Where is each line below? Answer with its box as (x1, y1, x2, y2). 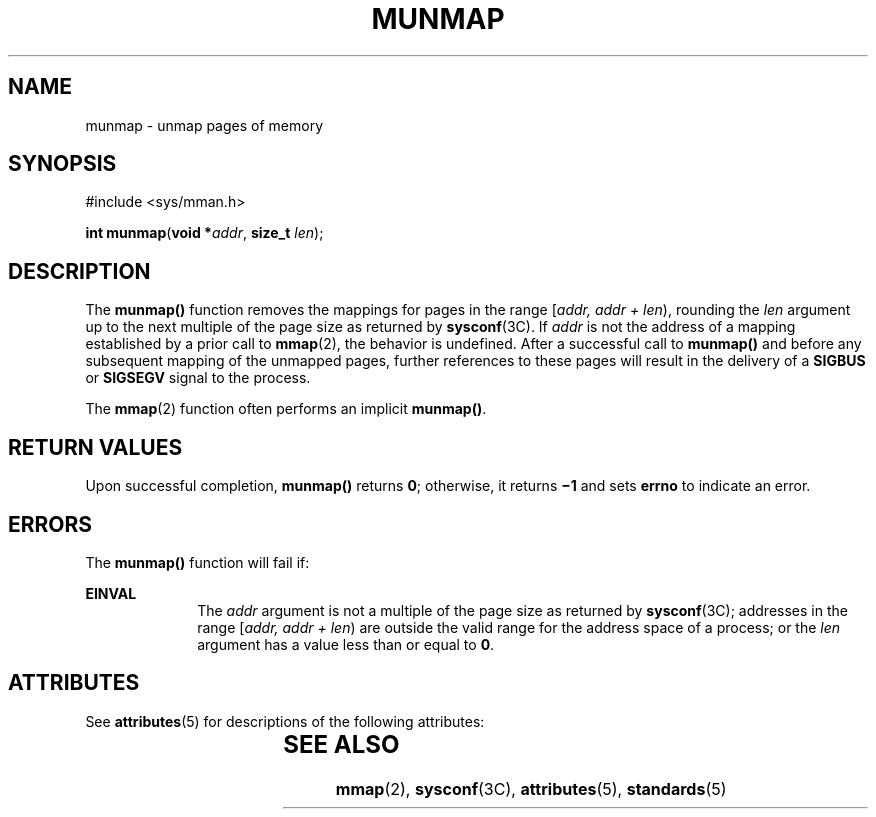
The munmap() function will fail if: (85, 553, 310, 571)
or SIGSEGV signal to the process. (85, 369, 311, 387)
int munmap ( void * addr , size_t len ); (85, 224, 324, 242)
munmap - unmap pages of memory (85, 116, 324, 134)
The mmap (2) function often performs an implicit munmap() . (85, 400, 487, 418)
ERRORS (8, 511, 93, 537)
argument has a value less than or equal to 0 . (197, 635, 495, 653)
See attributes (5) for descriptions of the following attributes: (85, 712, 485, 730)
